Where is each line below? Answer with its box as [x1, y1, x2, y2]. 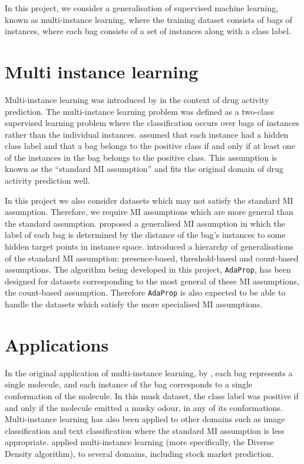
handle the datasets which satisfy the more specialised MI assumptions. [5, 298, 263, 310]
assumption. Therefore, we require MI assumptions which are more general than [5, 206, 293, 218]
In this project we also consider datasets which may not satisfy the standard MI [5, 194, 293, 206]
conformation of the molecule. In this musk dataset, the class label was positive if [5, 390, 299, 402]
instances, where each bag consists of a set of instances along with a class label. [5, 25, 292, 37]
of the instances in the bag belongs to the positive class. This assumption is [5, 151, 277, 163]
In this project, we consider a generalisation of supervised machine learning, [5, 2, 279, 14]
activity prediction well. [5, 174, 90, 187]
